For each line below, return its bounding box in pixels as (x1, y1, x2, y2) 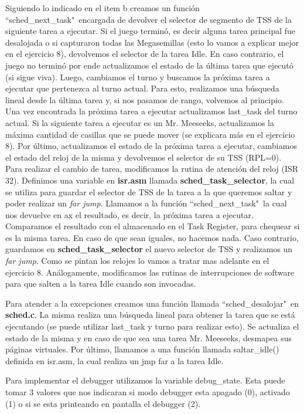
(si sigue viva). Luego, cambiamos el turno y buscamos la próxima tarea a (5, 70, 270, 83)
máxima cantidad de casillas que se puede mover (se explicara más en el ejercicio (5, 128, 295, 140)
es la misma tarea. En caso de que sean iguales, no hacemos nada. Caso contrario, (5, 231, 299, 243)
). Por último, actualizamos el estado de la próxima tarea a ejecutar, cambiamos (9, 140, 297, 152)
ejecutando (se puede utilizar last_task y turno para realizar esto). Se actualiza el (5, 320, 299, 332)
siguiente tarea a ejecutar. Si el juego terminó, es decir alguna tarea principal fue (5, 25, 296, 37)
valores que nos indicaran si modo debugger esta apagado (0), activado (36, 386, 290, 398)
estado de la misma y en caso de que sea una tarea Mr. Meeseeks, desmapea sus (5, 331, 292, 344)
